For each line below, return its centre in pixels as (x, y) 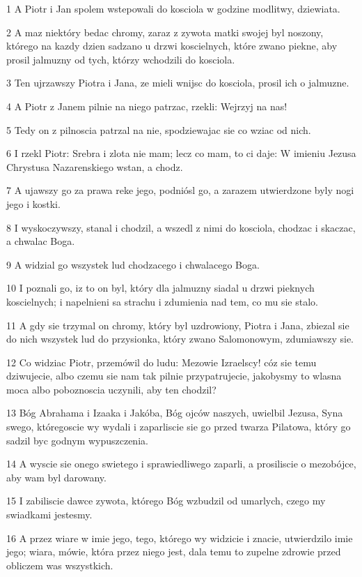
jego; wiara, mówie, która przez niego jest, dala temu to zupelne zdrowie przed (174, 552)
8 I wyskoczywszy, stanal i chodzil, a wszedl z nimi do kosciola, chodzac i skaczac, (181, 227)
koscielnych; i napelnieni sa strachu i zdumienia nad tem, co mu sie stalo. (162, 301)
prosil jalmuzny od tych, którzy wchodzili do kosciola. (121, 59)
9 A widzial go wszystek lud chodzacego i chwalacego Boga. (133, 264)
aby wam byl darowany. (56, 477)
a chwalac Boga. (41, 241)
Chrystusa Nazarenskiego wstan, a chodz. (95, 166)
